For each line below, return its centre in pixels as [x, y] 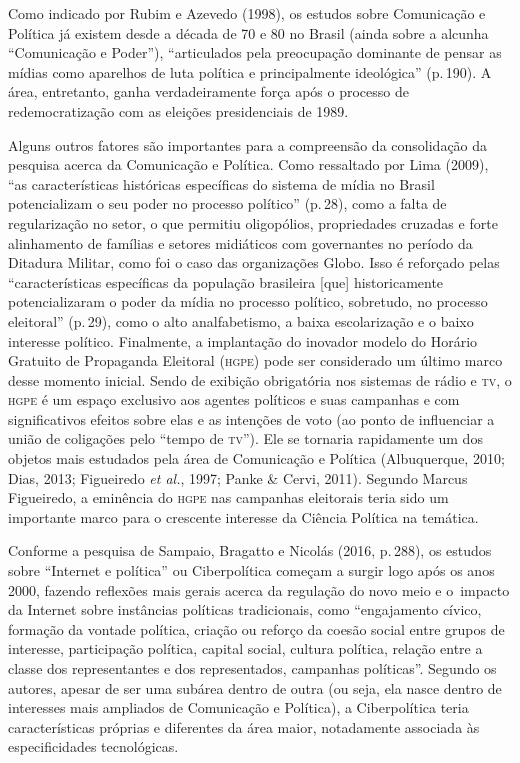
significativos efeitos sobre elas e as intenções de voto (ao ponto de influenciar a [251, 418]
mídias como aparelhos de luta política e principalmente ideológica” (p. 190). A [250, 71]
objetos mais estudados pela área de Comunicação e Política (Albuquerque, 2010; [256, 458]
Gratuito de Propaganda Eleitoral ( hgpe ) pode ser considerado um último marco [255, 360]
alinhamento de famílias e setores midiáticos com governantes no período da [240, 242]
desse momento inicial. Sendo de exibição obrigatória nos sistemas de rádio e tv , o [260, 379]
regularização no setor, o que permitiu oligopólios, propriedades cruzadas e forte [253, 222]
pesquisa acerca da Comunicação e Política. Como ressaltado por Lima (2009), [248, 164]
